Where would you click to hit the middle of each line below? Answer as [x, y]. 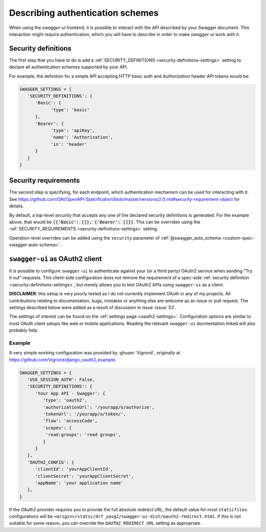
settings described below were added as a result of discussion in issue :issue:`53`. [93, 307]
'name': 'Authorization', [82, 137]
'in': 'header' [69, 144]
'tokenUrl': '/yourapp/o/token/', [84, 414]
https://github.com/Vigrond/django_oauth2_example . [63, 360]
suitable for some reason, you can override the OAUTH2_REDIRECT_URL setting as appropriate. [105, 523]
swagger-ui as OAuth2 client [55, 259]
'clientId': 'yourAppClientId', [74, 469]
